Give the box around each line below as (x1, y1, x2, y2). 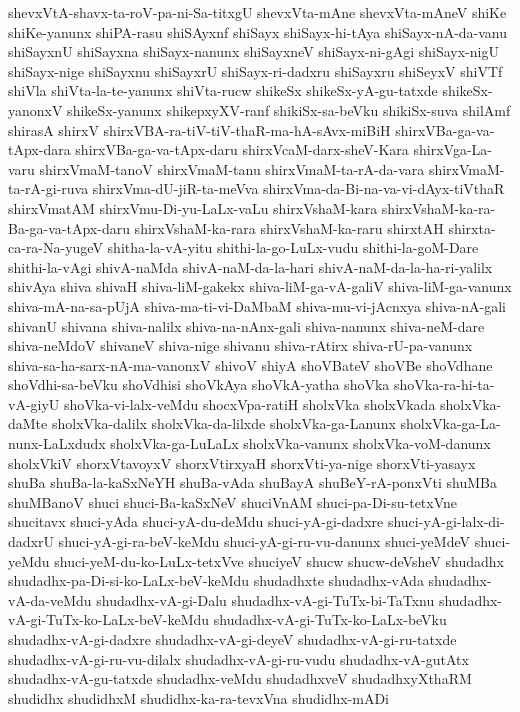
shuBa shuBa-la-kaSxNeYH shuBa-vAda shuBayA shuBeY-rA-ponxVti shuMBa (8, 472, 497, 493)
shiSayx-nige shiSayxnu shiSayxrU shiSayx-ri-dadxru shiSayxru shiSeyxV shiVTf (8, 60, 503, 81)
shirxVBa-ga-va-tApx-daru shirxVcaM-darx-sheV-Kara (75, 139, 409, 160)
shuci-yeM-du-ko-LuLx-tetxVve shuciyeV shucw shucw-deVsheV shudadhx (54, 550, 504, 571)
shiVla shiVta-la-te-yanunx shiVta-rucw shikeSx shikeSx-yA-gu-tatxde (8, 80, 438, 101)
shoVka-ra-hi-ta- (393, 374, 495, 395)
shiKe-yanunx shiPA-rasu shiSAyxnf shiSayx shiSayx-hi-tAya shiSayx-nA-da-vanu (8, 21, 508, 42)
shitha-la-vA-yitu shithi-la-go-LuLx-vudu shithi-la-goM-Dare (107, 237, 479, 258)
